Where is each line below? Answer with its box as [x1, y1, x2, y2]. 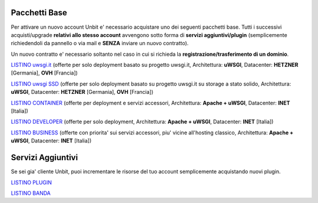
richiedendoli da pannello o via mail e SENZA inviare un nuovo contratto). [11, 40, 189, 47]
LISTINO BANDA [11, 190, 51, 197]
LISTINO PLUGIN [11, 179, 52, 186]
